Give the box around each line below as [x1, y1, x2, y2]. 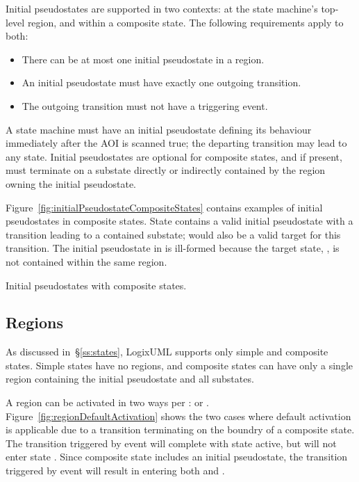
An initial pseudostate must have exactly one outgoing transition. [22, 75, 301, 90]
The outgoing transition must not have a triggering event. [22, 98, 268, 113]
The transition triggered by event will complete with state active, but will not [6, 435, 337, 450]
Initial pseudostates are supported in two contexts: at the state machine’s [6, 1, 318, 15]
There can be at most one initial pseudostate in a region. [22, 51, 265, 66]
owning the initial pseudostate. [6, 176, 137, 191]
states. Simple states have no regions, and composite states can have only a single [6, 358, 353, 372]
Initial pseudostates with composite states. [6, 278, 187, 292]
